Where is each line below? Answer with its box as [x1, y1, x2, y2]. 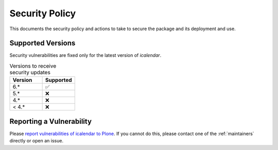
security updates [9, 69, 51, 76]
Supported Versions [9, 39, 76, 48]
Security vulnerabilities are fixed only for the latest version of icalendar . [9, 52, 162, 58]
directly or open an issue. [9, 138, 64, 144]
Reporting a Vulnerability [9, 117, 92, 125]
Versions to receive [9, 62, 57, 70]
